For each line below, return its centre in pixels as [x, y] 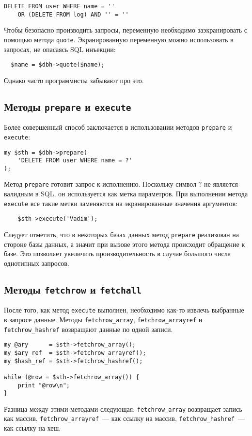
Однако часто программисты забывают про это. [74, 80]
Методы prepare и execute [68, 106]
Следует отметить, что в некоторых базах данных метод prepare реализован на [121, 235]
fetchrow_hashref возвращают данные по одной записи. [88, 329]
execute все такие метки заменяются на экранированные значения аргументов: [121, 203]
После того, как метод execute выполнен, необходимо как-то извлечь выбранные [124, 310]
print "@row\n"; [44, 385]
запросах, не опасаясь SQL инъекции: [60, 49]
